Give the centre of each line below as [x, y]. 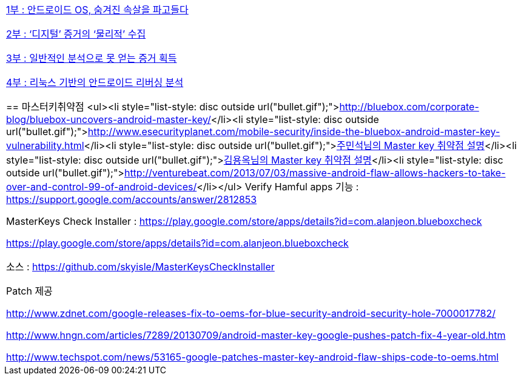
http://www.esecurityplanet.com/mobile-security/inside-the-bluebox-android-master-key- [294, 132]
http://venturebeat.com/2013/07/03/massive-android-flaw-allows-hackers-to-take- [315, 173]
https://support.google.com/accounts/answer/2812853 [132, 199]
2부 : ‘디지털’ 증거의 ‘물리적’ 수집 [76, 34]
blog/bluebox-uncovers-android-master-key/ [109, 119]
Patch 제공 [29, 291]
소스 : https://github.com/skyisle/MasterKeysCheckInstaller [140, 267]
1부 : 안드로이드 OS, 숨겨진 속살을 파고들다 [97, 10]
